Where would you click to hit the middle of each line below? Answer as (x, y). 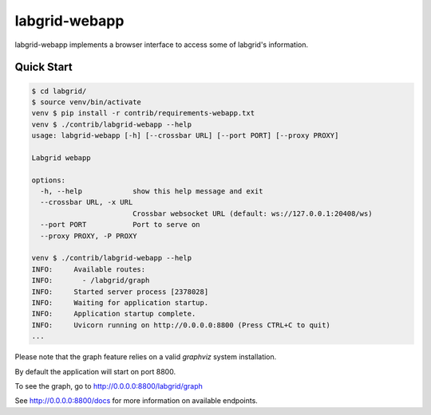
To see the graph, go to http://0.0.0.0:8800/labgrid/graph (109, 386)
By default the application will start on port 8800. (95, 371)
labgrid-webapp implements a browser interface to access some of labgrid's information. (162, 45)
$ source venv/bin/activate (86, 102)
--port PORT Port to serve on (120, 225)
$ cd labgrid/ (59, 91)
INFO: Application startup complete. (114, 314)
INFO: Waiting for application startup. (120, 302)
